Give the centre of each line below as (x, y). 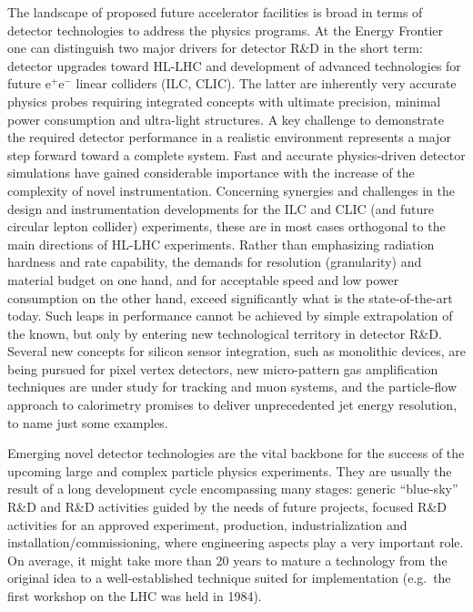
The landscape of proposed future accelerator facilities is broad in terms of (215, 12)
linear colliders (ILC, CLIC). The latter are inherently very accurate (266, 83)
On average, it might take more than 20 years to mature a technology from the (227, 560)
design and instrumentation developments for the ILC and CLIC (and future (221, 208)
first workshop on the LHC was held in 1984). (135, 596)
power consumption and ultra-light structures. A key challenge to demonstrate (226, 119)
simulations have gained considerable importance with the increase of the (211, 173)
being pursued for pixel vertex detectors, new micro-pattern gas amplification (223, 368)
